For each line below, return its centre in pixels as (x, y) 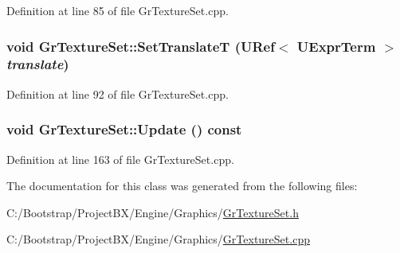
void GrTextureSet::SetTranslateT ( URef (141, 46)
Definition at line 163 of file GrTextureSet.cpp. (120, 159)
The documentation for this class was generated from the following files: (182, 186)
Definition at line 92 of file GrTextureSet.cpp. (118, 93)
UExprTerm (336, 46)
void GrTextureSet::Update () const (124, 129)
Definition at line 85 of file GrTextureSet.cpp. (118, 10)
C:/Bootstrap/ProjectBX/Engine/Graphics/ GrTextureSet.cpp (158, 239)
